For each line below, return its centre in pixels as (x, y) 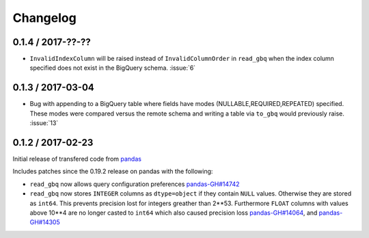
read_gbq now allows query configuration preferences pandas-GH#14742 (135, 184)
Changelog (44, 18)
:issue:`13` (44, 123)
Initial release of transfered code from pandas (77, 159)
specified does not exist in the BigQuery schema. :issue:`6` (113, 68)
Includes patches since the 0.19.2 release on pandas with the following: (113, 172)
